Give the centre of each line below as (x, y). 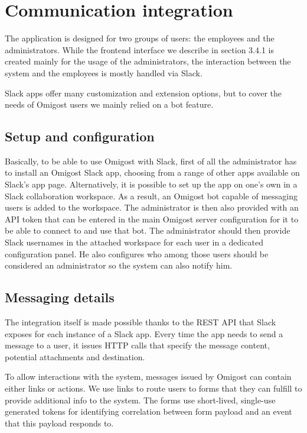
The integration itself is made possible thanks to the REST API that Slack (141, 322)
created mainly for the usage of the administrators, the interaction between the (148, 61)
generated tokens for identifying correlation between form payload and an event (148, 411)
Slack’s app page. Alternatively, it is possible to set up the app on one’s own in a (151, 184)
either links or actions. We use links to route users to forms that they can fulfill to (153, 388)
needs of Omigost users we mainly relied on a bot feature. (109, 104)
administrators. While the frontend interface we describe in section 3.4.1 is (139, 49)
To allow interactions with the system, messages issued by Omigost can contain (148, 377)
